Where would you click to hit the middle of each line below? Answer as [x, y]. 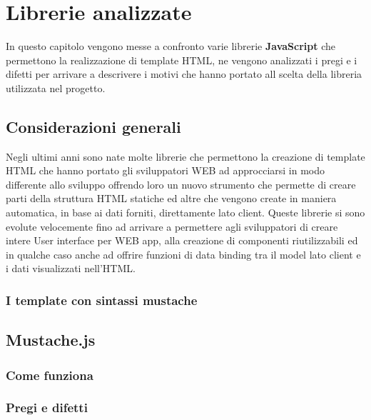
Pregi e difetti [47, 407]
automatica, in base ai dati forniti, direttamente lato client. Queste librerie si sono [185, 212]
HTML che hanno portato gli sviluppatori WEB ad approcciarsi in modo [166, 170]
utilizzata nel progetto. [56, 87]
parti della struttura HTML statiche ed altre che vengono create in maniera [171, 198]
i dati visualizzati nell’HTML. [71, 268]
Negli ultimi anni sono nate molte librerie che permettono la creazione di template [185, 156]
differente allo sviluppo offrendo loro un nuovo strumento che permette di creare [181, 184]
